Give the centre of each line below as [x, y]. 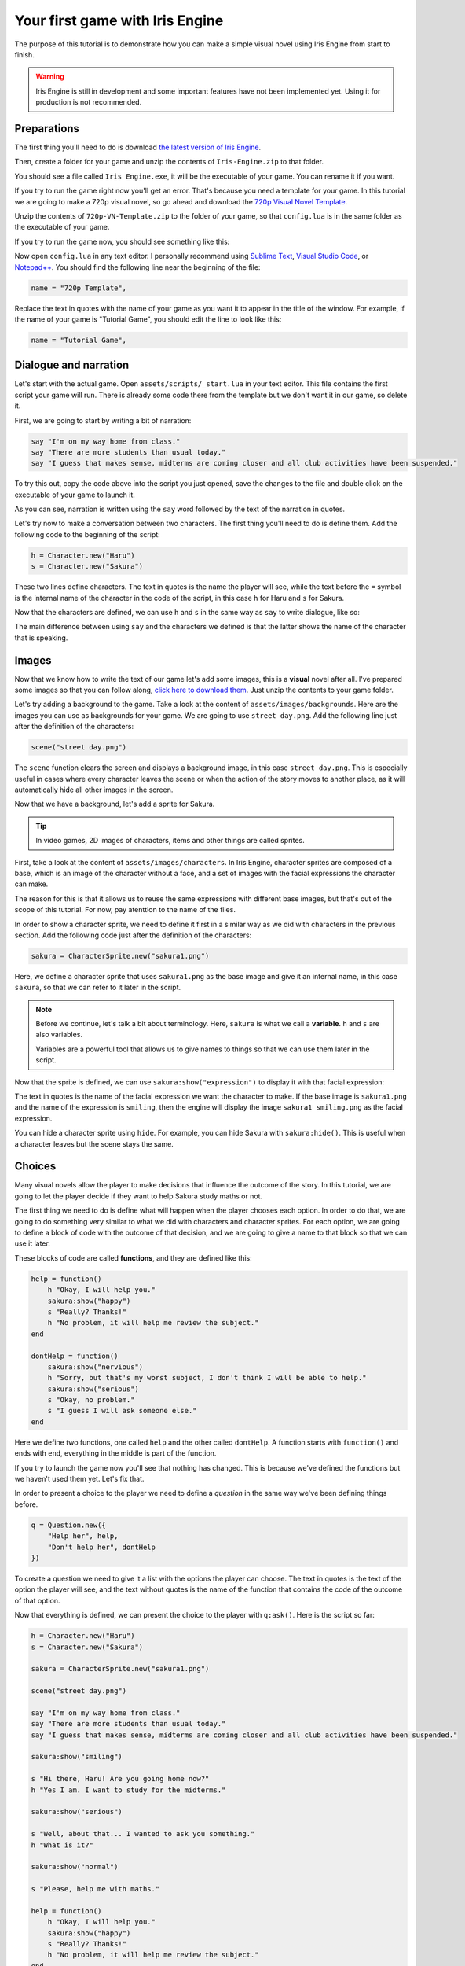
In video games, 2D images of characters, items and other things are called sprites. [170, 841]
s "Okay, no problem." [91, 1400]
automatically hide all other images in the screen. [94, 790]
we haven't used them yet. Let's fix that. [79, 1479]
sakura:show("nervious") [95, 1367]
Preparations [47, 129]
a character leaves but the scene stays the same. [94, 1143]
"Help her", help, [83, 1536]
